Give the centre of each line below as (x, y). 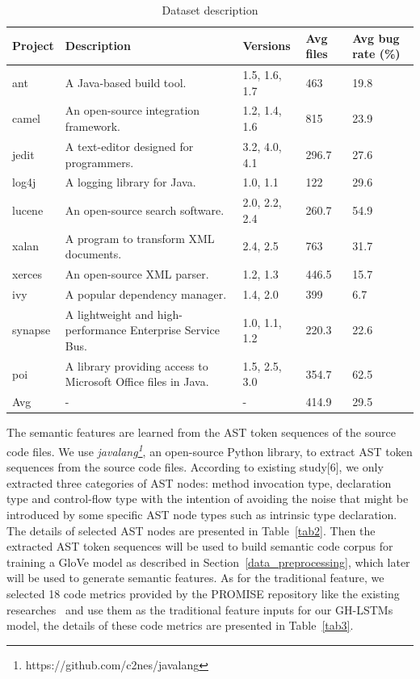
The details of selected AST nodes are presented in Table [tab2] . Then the (191, 530)
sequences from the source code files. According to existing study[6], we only (195, 467)
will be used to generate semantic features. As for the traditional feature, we (195, 578)
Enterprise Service (175, 330)
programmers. (99, 162)
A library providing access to (136, 365)
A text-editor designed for (129, 146)
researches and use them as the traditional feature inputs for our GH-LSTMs (200, 609)
